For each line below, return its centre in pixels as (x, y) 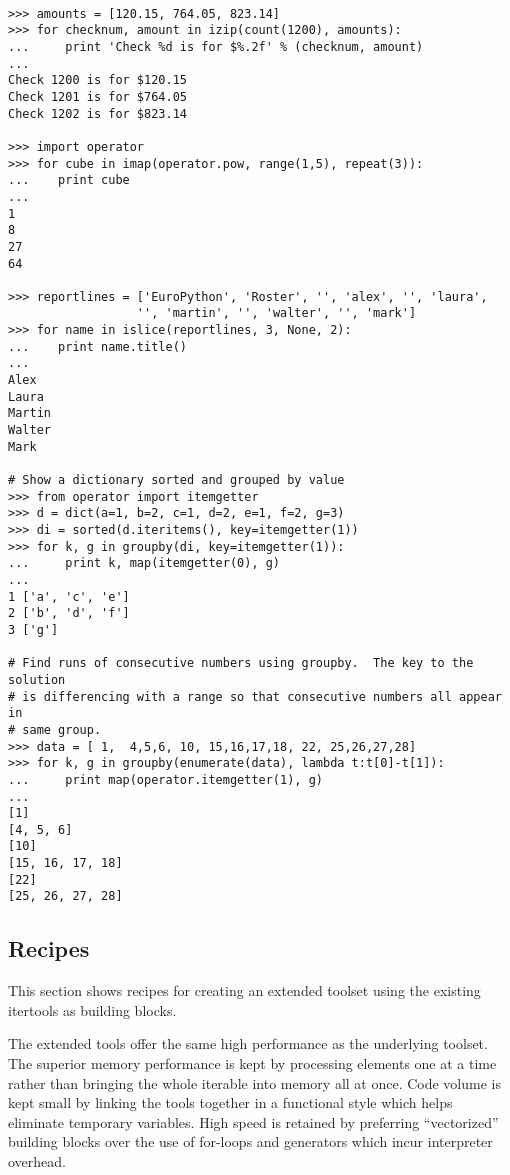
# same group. (55, 729)
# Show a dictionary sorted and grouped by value (176, 480)
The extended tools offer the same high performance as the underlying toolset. (248, 1043)
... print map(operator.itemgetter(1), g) (165, 779)
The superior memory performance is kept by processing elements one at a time (252, 1063)
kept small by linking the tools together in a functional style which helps (230, 1102)
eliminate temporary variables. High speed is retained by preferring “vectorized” (253, 1121)
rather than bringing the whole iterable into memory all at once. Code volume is (254, 1082)
